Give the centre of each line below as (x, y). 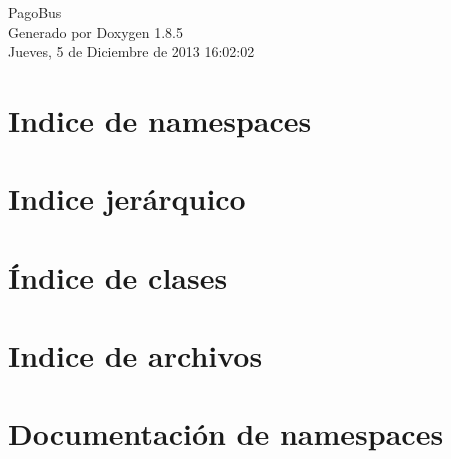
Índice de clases (118, 276)
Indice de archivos (135, 355)
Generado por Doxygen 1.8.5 (95, 31)
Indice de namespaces (160, 119)
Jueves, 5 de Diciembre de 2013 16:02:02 (131, 51)
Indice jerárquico (127, 198)
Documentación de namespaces (226, 433)
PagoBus (35, 12)
